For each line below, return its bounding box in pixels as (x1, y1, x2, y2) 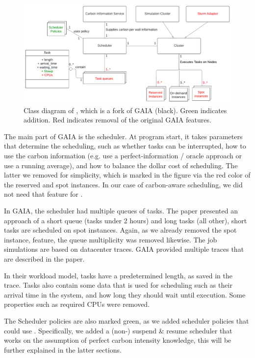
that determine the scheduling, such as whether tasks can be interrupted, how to (4, 141, 246, 151)
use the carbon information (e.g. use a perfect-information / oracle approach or (4, 150, 242, 161)
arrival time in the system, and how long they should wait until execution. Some (4, 289, 246, 299)
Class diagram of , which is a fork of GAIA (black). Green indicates (24, 105, 227, 115)
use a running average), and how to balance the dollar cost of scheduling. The (4, 160, 238, 170)
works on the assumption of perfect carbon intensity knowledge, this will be (4, 335, 231, 345)
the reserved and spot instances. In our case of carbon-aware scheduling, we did (4, 179, 243, 189)
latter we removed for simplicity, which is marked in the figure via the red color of (4, 170, 251, 180)
